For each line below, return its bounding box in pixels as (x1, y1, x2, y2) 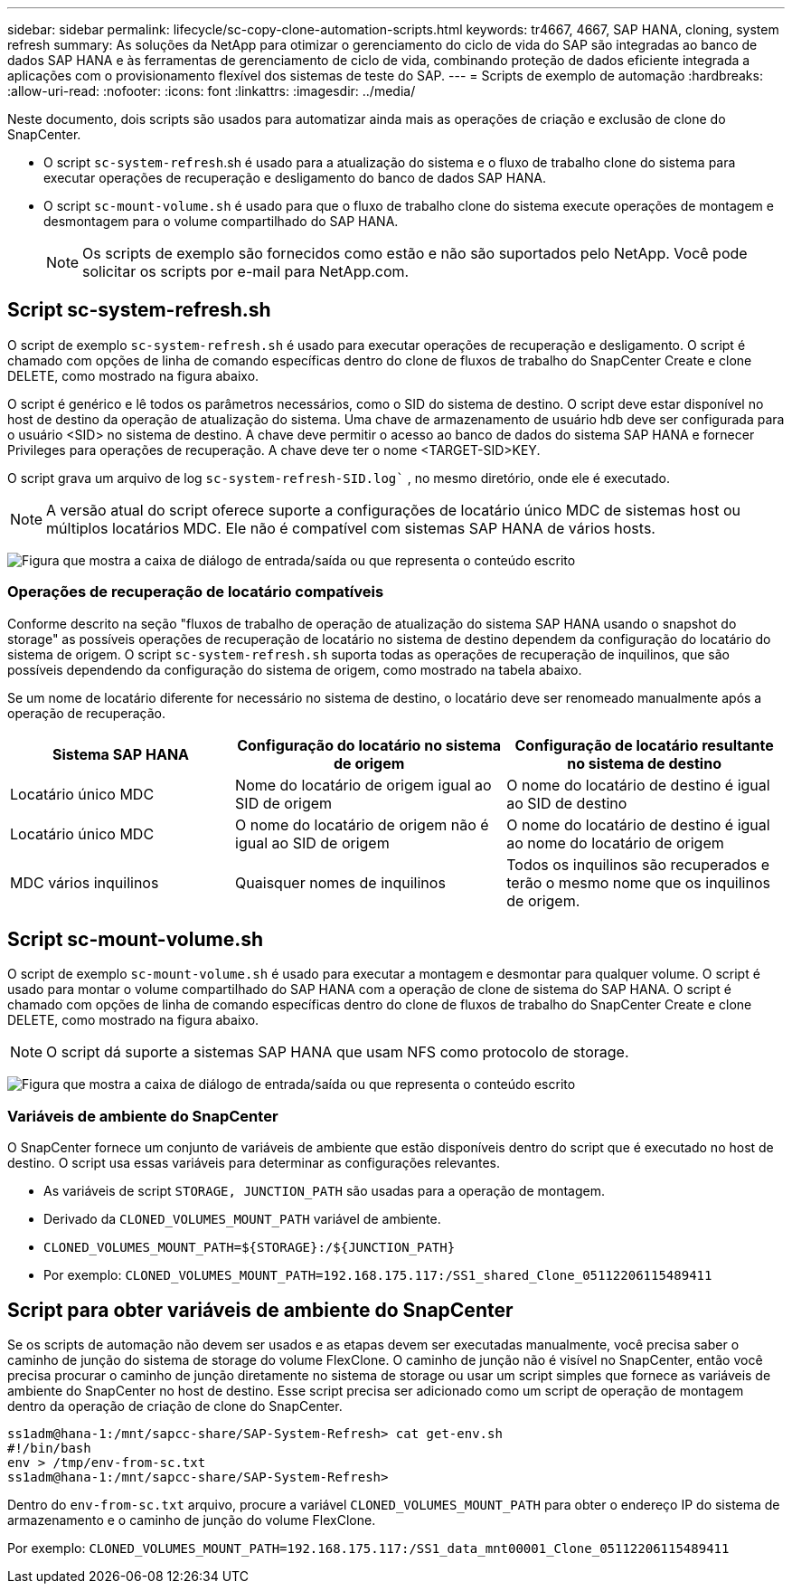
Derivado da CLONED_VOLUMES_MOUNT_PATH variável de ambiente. (43, 1211, 441, 1227)
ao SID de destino (506, 793, 627, 812)
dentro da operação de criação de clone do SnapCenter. (7, 1398, 343, 1415)
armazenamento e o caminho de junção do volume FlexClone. (7, 1512, 376, 1529)
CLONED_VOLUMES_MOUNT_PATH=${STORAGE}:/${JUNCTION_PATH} (43, 1240, 456, 1255)
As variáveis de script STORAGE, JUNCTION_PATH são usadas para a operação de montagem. (43, 1183, 605, 1199)
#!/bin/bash (7, 1441, 91, 1456)
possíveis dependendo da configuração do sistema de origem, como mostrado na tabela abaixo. (7, 661, 582, 677)
